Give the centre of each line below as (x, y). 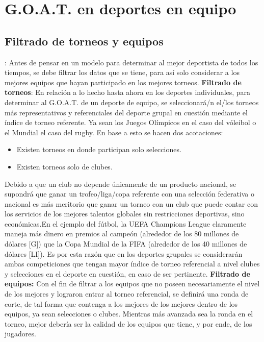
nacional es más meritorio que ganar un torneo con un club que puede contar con (131, 203)
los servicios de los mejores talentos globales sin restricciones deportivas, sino (125, 214)
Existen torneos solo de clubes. (64, 166)
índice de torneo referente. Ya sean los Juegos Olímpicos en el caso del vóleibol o (130, 122)
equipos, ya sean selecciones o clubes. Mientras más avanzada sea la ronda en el (129, 314)
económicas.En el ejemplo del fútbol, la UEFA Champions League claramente (126, 223)
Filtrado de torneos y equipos (84, 41)
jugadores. (20, 334)
